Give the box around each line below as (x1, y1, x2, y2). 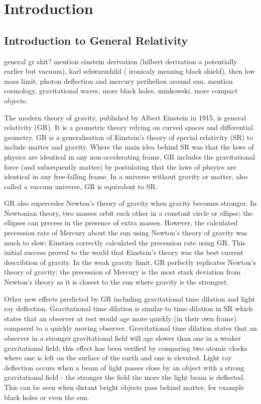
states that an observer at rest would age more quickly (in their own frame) (4, 313, 236, 323)
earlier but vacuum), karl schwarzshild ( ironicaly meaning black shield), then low (4, 66, 255, 76)
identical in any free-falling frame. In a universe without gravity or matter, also (4, 171, 248, 182)
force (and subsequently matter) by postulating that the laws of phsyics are (4, 161, 236, 172)
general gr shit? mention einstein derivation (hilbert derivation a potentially (4, 56, 237, 66)
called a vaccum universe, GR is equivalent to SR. (4, 181, 158, 191)
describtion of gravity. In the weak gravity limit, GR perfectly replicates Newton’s (4, 256, 256, 267)
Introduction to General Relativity (4, 32, 188, 48)
